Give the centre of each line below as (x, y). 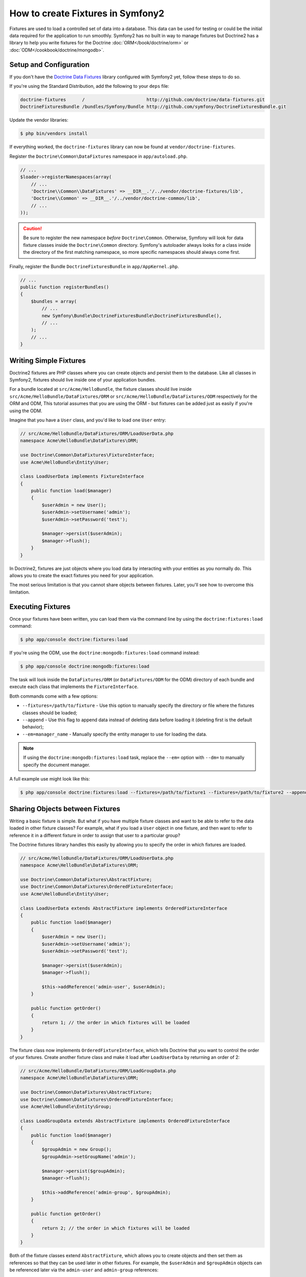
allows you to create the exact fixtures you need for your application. (82, 575)
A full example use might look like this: (50, 779)
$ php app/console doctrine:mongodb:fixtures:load (85, 666)
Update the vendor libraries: (39, 120)
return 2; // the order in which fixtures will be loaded (116, 1228)
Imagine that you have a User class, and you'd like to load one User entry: (88, 420)
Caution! (33, 229)
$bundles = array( (54, 301)
